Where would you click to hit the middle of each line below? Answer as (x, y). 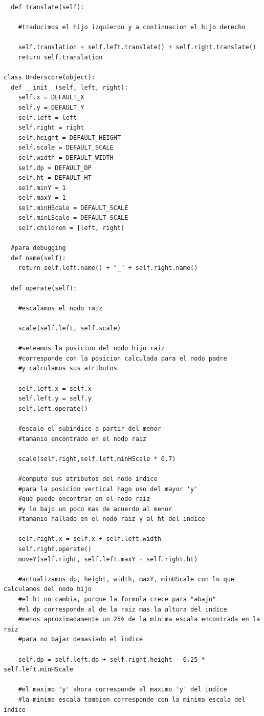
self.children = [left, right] (71, 228)
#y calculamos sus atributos (68, 368)
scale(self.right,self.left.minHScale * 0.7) (97, 459)
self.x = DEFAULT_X (51, 98)
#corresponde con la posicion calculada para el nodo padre (123, 358)
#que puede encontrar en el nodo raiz (84, 499)
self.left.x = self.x (55, 388)
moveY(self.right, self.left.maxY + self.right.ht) (108, 559)
